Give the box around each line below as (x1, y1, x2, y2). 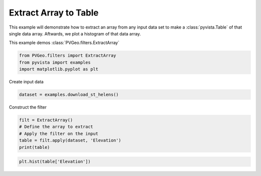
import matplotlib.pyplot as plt (19, 66, 99, 72)
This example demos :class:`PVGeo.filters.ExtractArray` (9, 40, 119, 46)
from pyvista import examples (19, 60, 91, 65)
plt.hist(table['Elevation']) (19, 159, 91, 164)
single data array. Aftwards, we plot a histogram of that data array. (9, 31, 141, 36)
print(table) (19, 144, 50, 150)
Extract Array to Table (9, 7, 99, 18)
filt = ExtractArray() (19, 117, 73, 123)
